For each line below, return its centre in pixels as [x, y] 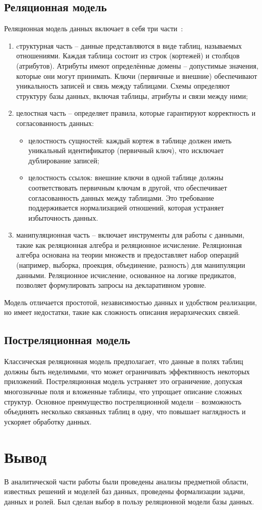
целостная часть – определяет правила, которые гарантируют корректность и [136, 113]
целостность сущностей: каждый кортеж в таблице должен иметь [130, 140]
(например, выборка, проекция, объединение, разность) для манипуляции [131, 265]
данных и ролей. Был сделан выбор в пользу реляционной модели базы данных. [129, 501]
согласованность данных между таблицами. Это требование [121, 197]
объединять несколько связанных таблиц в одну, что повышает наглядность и [125, 411]
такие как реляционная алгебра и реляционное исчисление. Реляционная [129, 245]
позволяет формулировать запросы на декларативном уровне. [111, 285]
